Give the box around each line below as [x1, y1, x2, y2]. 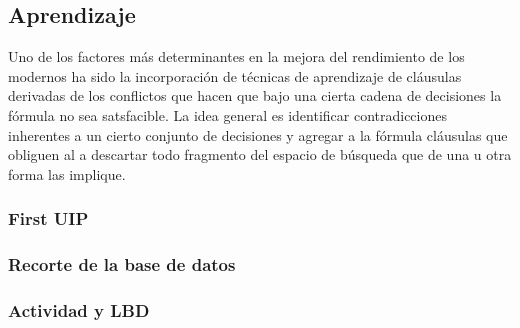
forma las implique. [8, 163, 126, 184]
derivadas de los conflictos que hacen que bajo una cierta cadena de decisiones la [8, 85, 502, 106]
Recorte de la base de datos [8, 252, 236, 277]
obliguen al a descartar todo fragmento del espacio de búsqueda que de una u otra [8, 144, 512, 165]
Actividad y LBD [8, 297, 150, 322]
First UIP [8, 206, 89, 231]
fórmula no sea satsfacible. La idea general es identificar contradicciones [8, 104, 447, 125]
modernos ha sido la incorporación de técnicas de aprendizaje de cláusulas [8, 65, 462, 86]
